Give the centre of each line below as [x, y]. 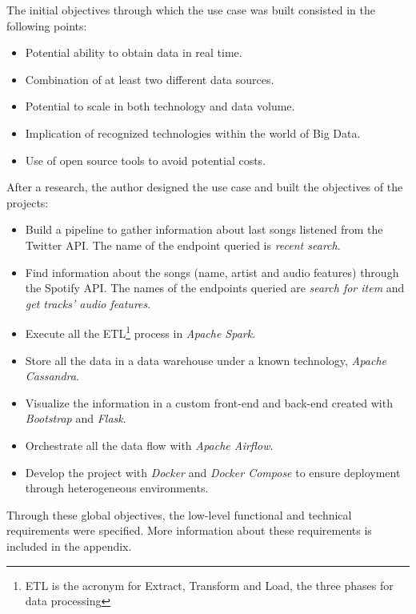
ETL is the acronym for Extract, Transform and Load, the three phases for [209, 585]
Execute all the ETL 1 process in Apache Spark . [140, 332]
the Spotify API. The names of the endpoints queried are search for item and [215, 288]
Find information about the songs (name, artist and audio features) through [212, 272]
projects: [28, 202]
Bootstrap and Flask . [76, 418]
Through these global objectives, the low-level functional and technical [179, 514]
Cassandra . [52, 376]
